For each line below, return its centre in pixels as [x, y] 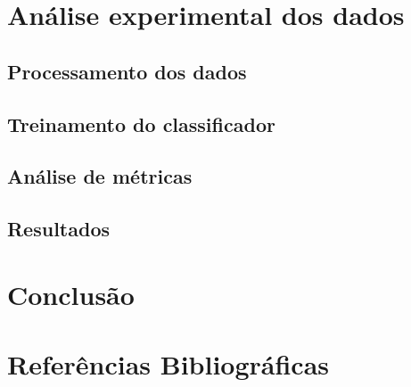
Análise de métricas [100, 176]
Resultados [58, 229]
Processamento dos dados [127, 71]
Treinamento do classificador [141, 124]
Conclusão [71, 294]
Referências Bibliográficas [169, 364]
